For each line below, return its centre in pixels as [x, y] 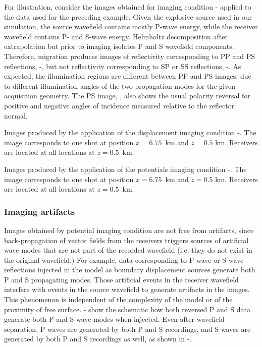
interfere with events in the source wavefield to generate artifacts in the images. [127, 289]
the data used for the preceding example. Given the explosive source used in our [128, 16]
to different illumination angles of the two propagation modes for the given [120, 85]
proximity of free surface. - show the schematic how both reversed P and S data [127, 309]
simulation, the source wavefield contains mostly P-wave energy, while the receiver [131, 26]
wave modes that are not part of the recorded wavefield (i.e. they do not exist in [128, 250]
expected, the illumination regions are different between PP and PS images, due [128, 76]
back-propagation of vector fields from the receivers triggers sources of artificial [126, 240]
